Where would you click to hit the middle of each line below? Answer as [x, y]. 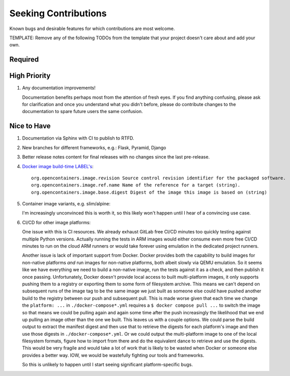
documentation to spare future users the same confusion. [82, 112]
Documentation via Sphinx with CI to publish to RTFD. [78, 138]
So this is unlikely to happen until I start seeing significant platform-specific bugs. [108, 365]
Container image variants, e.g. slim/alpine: [66, 204]
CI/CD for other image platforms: [56, 222]
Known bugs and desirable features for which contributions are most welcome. [92, 29]
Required [24, 59]
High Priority [30, 76]
